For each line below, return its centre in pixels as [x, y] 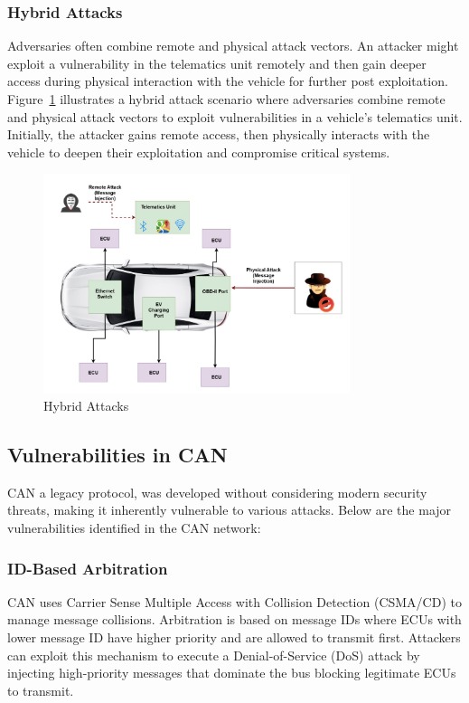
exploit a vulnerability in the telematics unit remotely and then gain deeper [217, 63]
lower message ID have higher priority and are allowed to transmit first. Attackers [234, 637]
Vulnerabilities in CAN [117, 455]
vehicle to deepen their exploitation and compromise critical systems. [199, 152]
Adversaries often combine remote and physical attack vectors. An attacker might [233, 46]
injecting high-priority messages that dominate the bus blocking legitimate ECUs [232, 673]
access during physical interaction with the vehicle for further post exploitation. [228, 81]
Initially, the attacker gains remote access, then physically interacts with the [219, 134]
